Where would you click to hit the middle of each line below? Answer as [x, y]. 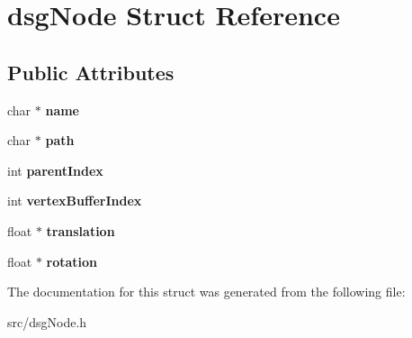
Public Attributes [91, 72]
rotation [72, 261]
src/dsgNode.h [47, 321]
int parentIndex [55, 170]
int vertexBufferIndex [75, 201]
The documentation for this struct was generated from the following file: [206, 292]
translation [81, 230]
